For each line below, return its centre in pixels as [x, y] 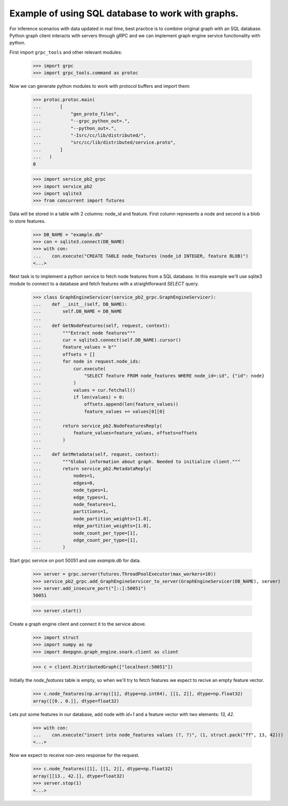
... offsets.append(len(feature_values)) [106, 404]
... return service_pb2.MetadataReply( [92, 468]
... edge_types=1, [71, 497]
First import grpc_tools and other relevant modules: [66, 52]
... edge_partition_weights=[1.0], [92, 526]
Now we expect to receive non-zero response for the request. [75, 755]
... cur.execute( [69, 369]
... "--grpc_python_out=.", [81, 121]
